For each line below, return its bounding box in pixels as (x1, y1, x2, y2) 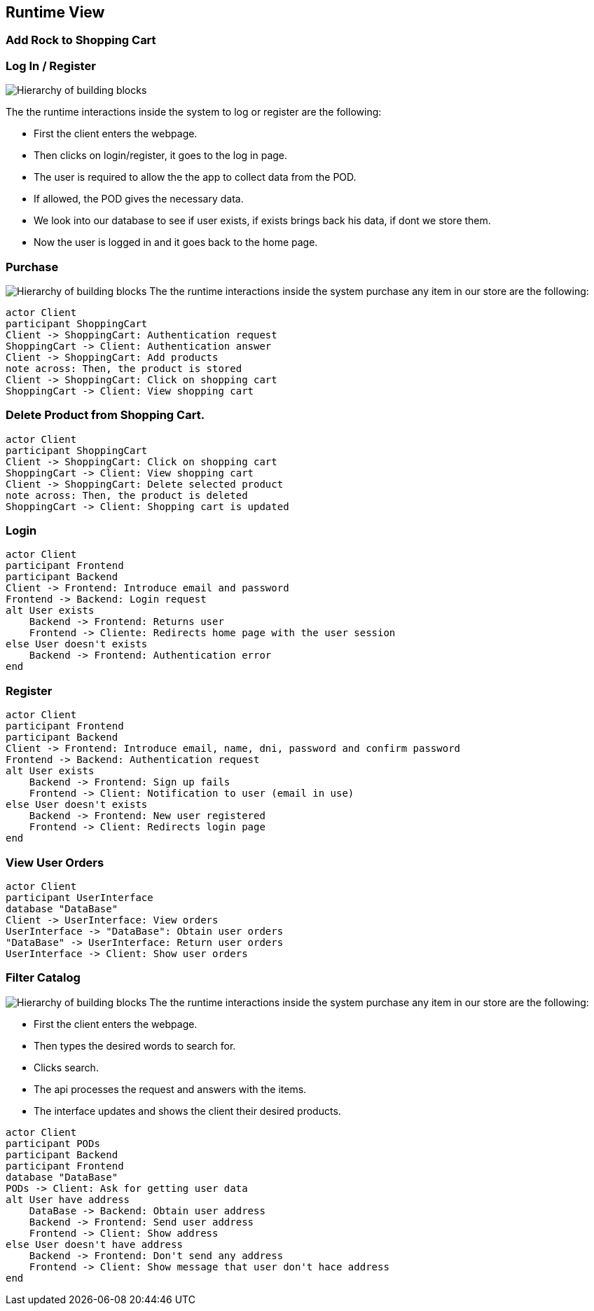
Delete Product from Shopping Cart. (6, 408, 205, 423)
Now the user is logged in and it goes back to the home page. (34, 236, 318, 249)
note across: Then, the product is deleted (6, 489, 248, 501)
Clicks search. (34, 1061, 99, 1073)
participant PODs (6, 1137, 100, 1149)
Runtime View (6, 4, 105, 21)
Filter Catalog (6, 970, 81, 985)
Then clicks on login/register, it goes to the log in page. (34, 149, 288, 162)
